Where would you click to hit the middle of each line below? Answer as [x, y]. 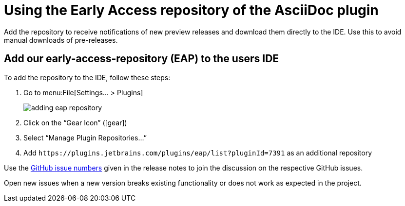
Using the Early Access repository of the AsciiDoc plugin [191, 10]
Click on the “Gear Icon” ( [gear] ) [75, 122]
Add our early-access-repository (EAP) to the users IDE [142, 59]
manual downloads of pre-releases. [61, 40]
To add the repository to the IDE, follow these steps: [87, 77]
